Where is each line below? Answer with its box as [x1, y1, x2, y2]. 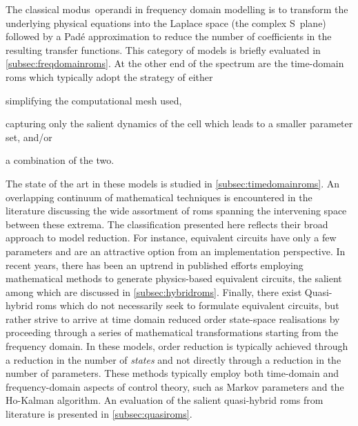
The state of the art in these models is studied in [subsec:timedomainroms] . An [6, 176, 340, 190]
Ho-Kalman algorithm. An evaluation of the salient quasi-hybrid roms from [6, 393, 324, 407]
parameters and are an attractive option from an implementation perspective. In [6, 243, 346, 258]
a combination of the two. [6, 153, 115, 167]
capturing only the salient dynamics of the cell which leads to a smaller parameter [6, 116, 353, 131]
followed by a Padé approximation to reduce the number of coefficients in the [6, 29, 332, 44]
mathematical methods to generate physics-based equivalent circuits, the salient [6, 271, 342, 286]
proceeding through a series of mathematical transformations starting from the [6, 325, 339, 340]
